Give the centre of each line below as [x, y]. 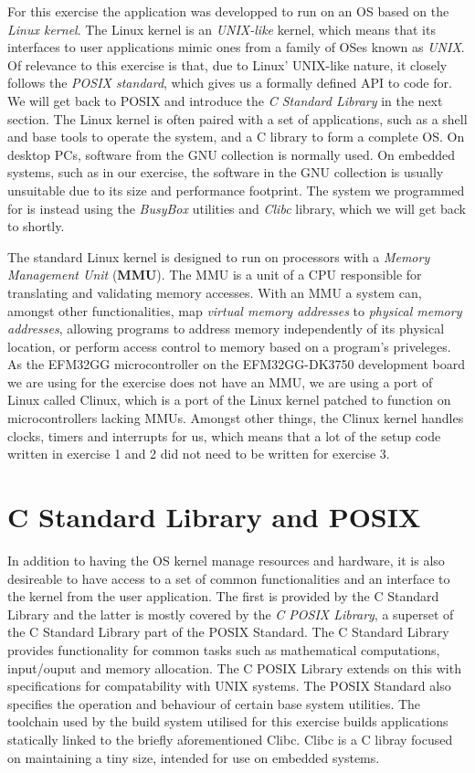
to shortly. [36, 226]
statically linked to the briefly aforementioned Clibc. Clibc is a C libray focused [230, 739]
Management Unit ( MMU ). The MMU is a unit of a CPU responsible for [215, 275]
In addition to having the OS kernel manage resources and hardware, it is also [226, 560]
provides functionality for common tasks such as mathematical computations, [224, 649]
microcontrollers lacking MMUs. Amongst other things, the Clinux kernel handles [236, 418]
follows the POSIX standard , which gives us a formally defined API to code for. [230, 83]
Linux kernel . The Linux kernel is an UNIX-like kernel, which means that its [222, 29]
